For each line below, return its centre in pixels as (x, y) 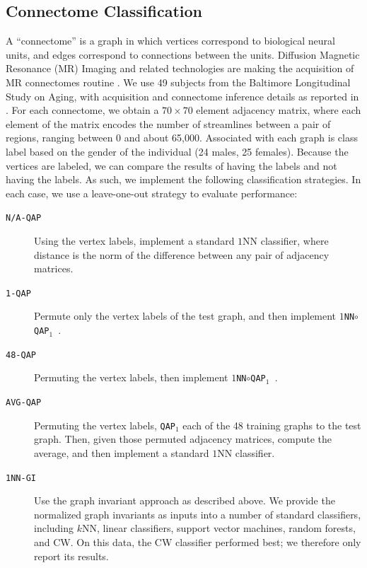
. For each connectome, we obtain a (82, 110)
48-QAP (21, 355)
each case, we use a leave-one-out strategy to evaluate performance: (152, 193)
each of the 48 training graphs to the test (272, 425)
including (54, 528)
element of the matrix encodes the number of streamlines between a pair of (168, 123)
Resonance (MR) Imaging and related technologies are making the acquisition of (180, 68)
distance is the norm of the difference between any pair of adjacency (182, 254)
